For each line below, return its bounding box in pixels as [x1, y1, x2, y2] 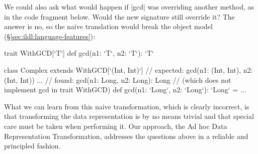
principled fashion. [4, 140, 61, 151]
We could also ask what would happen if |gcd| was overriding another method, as [4, 2, 254, 12]
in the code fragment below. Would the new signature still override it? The [4, 11, 235, 22]
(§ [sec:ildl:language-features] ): [4, 31, 95, 41]
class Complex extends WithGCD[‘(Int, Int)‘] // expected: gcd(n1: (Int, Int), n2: [4, 64, 253, 75]
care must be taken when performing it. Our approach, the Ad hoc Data [4, 120, 227, 131]
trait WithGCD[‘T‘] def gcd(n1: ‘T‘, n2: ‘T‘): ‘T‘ [4, 48, 154, 58]
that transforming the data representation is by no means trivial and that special [4, 111, 254, 121]
